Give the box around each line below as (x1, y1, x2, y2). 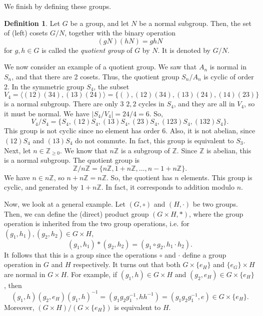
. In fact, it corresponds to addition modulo (101, 182, 235, 192)
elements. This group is (181, 172, 252, 182)
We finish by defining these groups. (4, 1, 111, 11)
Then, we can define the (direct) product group (4, 208, 149, 219)
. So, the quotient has (106, 172, 172, 182)
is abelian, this (206, 145, 251, 155)
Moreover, (4, 302, 34, 312)
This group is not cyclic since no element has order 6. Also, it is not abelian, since (4, 125, 255, 136)
